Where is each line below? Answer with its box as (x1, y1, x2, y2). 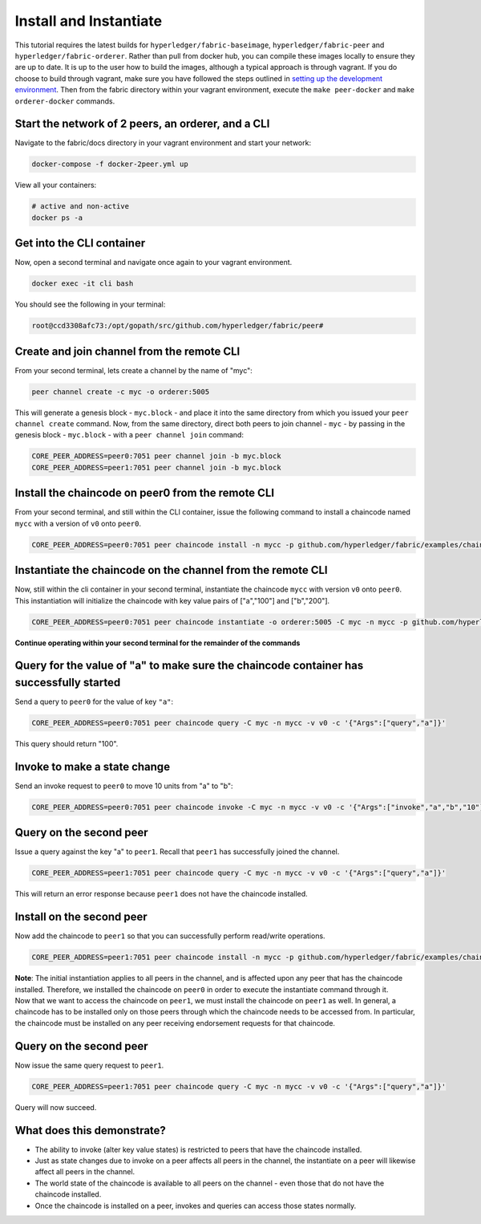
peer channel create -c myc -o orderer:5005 (31, 387, 210, 396)
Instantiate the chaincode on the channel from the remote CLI (14, 563, 328, 577)
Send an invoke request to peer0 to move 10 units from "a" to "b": (14, 781, 233, 791)
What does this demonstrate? (14, 1124, 166, 1137)
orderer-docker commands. (14, 96, 115, 106)
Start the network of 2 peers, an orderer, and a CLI (14, 117, 270, 131)
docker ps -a (31, 213, 83, 222)
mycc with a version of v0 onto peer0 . (14, 518, 142, 528)
